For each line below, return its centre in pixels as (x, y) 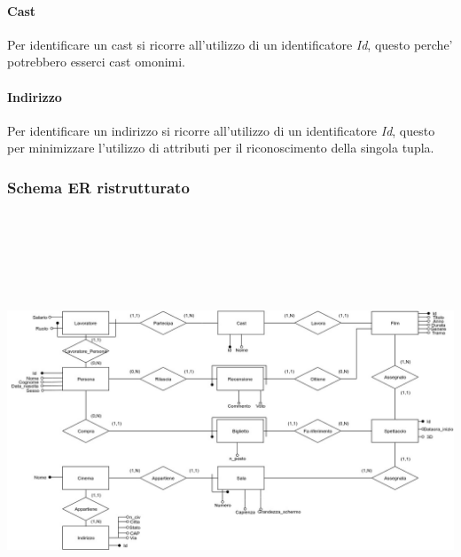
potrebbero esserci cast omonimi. (96, 62)
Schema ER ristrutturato (98, 187)
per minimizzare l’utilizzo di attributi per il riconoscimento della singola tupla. (221, 148)
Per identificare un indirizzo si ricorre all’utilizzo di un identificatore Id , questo (221, 130)
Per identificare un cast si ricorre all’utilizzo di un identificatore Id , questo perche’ (230, 44)
